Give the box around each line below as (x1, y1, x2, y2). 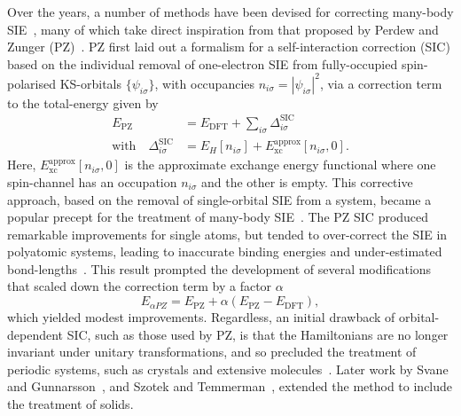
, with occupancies (154, 74, 255, 92)
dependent (7, 325, 64, 343)
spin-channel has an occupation (7, 172, 177, 191)
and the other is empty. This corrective (201, 172, 413, 191)
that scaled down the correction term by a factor (7, 277, 272, 295)
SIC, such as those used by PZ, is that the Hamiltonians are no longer (66, 325, 449, 343)
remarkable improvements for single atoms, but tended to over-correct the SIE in (7, 224, 448, 243)
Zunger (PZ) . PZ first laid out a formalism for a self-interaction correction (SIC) (7, 37, 450, 56)
